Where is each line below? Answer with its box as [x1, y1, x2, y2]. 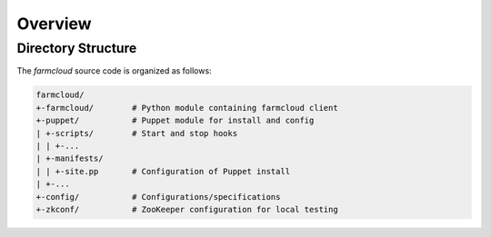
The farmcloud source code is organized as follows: [16, 65, 213, 76]
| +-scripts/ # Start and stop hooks [35, 128, 238, 138]
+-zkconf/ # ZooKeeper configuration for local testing [35, 204, 338, 214]
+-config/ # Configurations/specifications [35, 192, 281, 202]
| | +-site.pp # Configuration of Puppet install [35, 166, 291, 176]
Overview [16, 14, 92, 34]
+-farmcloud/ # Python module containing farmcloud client [35, 103, 338, 113]
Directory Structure [16, 40, 137, 56]
